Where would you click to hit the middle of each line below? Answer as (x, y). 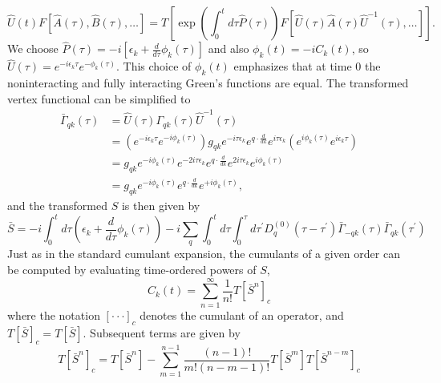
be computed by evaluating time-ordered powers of (132, 270)
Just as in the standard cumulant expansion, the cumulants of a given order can (204, 254)
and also (229, 48)
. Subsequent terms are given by (162, 332)
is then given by (161, 205)
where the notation (54, 314)
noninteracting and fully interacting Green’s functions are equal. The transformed (208, 83)
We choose (33, 48)
